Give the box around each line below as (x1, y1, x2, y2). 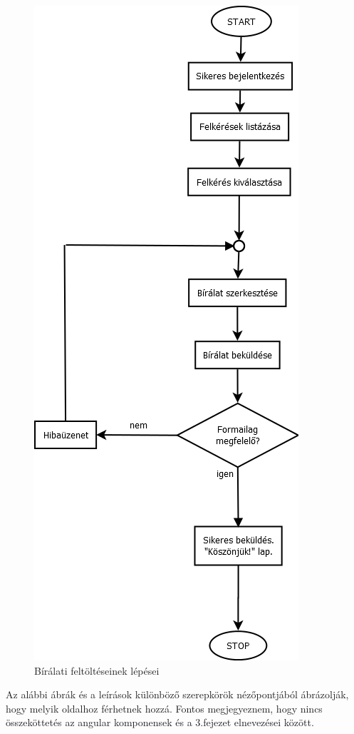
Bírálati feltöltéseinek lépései (34, 663, 160, 678)
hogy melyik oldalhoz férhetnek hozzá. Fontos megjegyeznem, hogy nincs (6, 700, 323, 715)
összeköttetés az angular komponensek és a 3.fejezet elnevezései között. (6, 715, 314, 730)
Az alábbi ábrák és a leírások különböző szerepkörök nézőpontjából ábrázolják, (6, 687, 349, 702)
